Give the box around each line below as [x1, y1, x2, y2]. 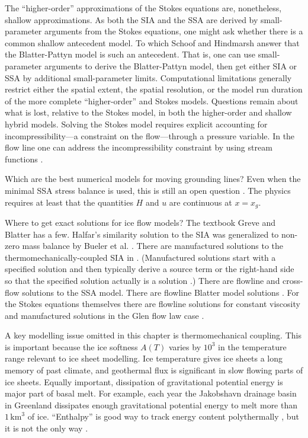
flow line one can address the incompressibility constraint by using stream [5, 141, 272, 154]
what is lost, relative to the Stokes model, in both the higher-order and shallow [5, 106, 292, 119]
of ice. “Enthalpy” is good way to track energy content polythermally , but [27, 410, 299, 423]
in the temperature [218, 340, 287, 353]
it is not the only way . [5, 422, 88, 434]
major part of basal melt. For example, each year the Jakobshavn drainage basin [5, 387, 297, 399]
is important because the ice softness [5, 340, 138, 353]
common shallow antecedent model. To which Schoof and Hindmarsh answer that [5, 36, 300, 49]
